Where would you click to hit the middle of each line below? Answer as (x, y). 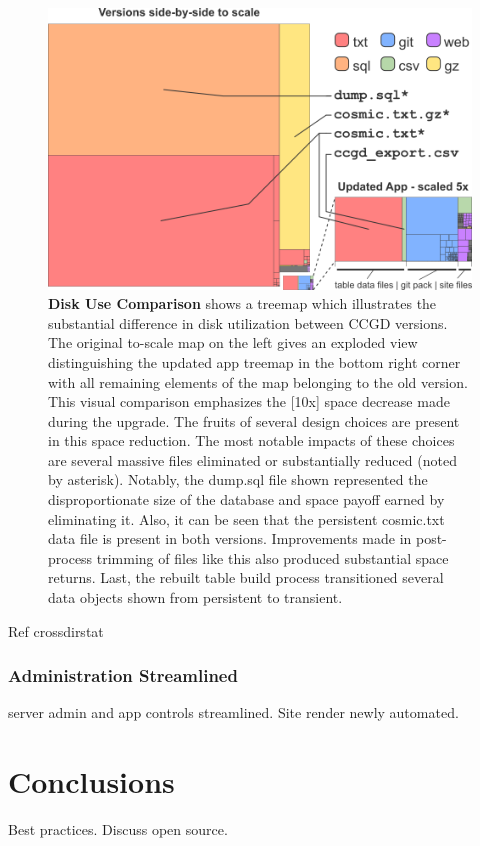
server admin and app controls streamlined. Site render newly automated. (233, 712)
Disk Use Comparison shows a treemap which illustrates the (242, 303)
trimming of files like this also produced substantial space (272, 557)
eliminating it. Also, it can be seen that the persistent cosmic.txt (246, 518)
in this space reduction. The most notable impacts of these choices (251, 440)
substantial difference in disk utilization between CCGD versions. (248, 322)
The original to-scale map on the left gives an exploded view (233, 342)
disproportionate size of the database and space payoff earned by (246, 499)
